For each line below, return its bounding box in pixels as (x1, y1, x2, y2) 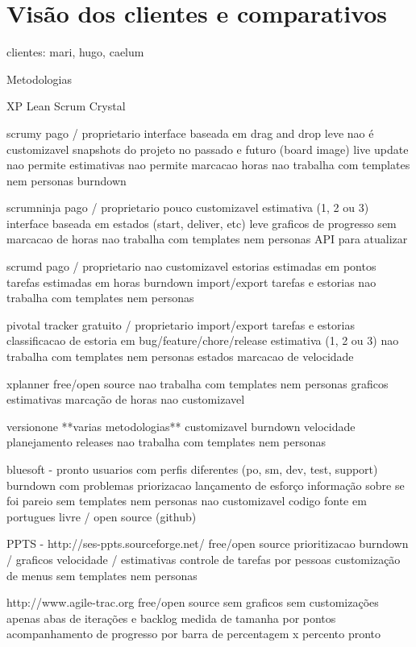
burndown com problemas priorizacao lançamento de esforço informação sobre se (6, 476, 405, 493)
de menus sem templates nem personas (6, 566, 198, 583)
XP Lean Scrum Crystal (6, 97, 126, 114)
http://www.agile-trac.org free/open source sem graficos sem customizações (6, 594, 379, 611)
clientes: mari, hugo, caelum (6, 44, 144, 60)
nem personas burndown (6, 172, 127, 189)
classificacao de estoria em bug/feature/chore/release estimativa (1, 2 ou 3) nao (6, 332, 399, 349)
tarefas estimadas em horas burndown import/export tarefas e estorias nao (6, 273, 376, 290)
